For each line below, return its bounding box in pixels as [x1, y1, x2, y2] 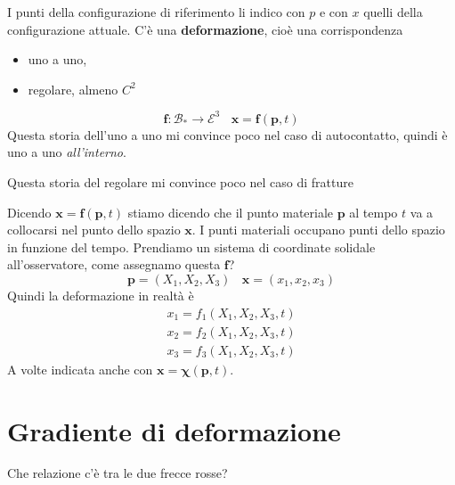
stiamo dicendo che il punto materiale [127, 202, 334, 221]
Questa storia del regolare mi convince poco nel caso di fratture [7, 173, 353, 192]
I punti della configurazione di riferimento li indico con [7, 3, 305, 21]
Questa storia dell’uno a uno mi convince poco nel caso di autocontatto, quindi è [7, 125, 448, 144]
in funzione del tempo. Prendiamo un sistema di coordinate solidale [7, 237, 376, 256]
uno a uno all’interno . [7, 143, 126, 161]
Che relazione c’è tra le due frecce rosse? [7, 464, 228, 482]
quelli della [363, 3, 423, 21]
